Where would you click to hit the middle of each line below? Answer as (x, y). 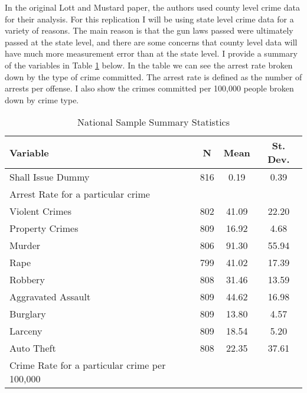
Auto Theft (33, 348)
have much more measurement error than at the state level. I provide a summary (151, 53)
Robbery (27, 280)
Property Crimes (44, 228)
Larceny (26, 331)
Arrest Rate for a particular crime (80, 194)
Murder (25, 245)
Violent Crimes (41, 211)
